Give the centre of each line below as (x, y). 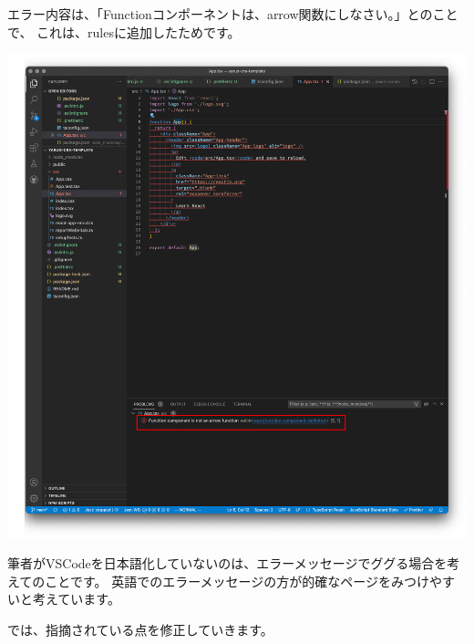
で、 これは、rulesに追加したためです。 (124, 31)
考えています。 (76, 599)
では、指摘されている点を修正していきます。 (140, 629)
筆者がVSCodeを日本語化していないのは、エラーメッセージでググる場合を (227, 563)
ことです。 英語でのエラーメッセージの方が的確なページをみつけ (237, 581)
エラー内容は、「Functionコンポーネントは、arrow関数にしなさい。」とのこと (233, 14)
